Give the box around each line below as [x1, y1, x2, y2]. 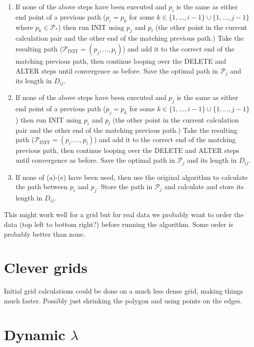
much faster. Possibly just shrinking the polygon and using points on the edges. [4, 295, 242, 305]
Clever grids [4, 257, 88, 277]
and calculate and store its [164, 181, 244, 192]
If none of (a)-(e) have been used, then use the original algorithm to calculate [15, 172, 248, 182]
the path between [15, 181, 68, 192]
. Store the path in [96, 181, 153, 192]
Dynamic [4, 324, 66, 344]
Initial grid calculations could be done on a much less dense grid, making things [4, 286, 243, 296]
